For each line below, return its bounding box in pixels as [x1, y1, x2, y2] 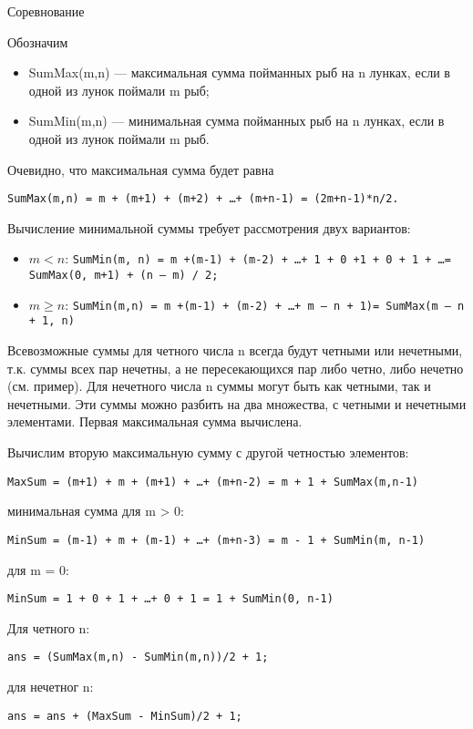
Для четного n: [7, 618, 90, 637]
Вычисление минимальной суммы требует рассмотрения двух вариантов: [7, 218, 411, 237]
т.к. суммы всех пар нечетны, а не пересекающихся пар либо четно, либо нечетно [7, 358, 464, 377]
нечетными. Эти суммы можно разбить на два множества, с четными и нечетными [7, 394, 467, 413]
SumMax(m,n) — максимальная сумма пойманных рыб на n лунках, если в [28, 63, 450, 82]
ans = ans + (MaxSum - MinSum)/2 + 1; [7, 709, 242, 723]
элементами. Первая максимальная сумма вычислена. [7, 412, 303, 431]
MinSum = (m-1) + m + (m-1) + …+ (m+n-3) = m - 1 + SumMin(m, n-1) [7, 533, 426, 547]
